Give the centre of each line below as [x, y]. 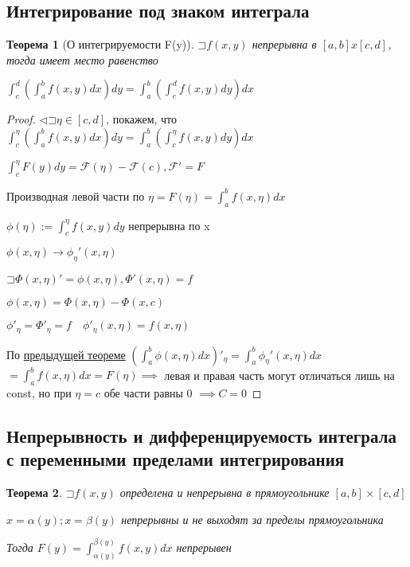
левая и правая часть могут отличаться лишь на [279, 375]
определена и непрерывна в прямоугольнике [225, 493]
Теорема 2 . [34, 493]
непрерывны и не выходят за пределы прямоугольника [252, 519]
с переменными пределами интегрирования [176, 459]
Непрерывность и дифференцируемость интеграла [202, 435]
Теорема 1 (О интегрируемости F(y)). [100, 44]
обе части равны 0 [148, 392]
